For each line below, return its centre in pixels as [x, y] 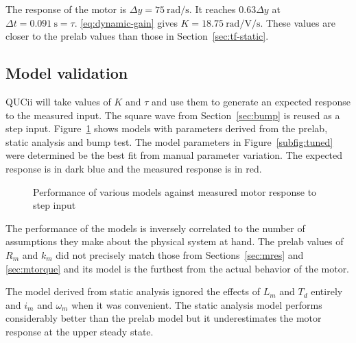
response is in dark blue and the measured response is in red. [134, 168]
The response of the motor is [66, 9]
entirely [327, 291]
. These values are [298, 22]
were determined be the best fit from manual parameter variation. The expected [174, 155]
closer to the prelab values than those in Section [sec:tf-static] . [137, 36]
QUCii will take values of [58, 101]
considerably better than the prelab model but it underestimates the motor [164, 318]
